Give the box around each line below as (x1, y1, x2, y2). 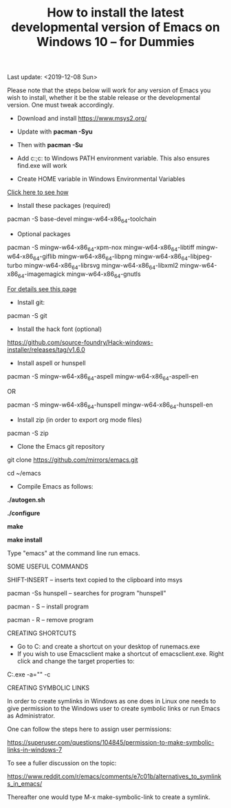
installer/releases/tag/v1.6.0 (7, 345, 86, 354)
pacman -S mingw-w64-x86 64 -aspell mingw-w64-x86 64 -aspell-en (7, 372, 199, 382)
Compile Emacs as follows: (16, 482, 94, 490)
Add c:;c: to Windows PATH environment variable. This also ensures (16, 154, 210, 162)
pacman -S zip (7, 429, 49, 437)
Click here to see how (7, 188, 69, 197)
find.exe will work (16, 162, 67, 170)
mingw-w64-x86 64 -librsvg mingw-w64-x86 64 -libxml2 (23, 261, 179, 271)
